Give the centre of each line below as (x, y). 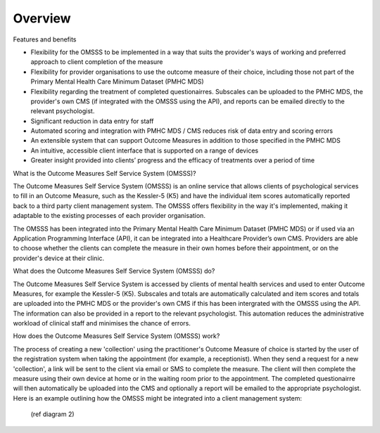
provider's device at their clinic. (59, 258)
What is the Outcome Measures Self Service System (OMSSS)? (104, 173)
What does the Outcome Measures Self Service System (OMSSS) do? (114, 271)
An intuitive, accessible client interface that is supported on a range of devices (145, 150)
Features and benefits (45, 39)
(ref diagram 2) (52, 414)
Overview (42, 18)
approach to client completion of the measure (97, 62)
